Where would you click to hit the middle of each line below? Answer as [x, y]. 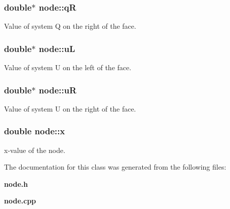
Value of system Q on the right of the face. [70, 26]
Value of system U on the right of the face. [70, 108]
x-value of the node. [35, 150]
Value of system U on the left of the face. [68, 67]
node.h [16, 184]
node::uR [58, 90]
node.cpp [20, 201]
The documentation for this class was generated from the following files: [115, 167]
